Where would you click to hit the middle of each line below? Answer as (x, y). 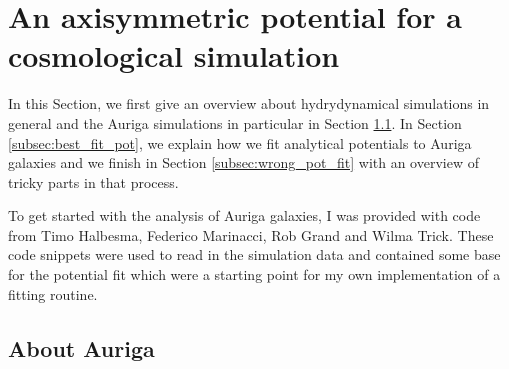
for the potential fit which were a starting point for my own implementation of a (254, 274)
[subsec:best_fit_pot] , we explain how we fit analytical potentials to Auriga (240, 142)
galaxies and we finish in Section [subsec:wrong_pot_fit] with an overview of (243, 162)
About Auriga (81, 347)
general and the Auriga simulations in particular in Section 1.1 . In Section (235, 122)
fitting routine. (53, 293)
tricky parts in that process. (93, 181)
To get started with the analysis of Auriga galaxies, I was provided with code (244, 215)
